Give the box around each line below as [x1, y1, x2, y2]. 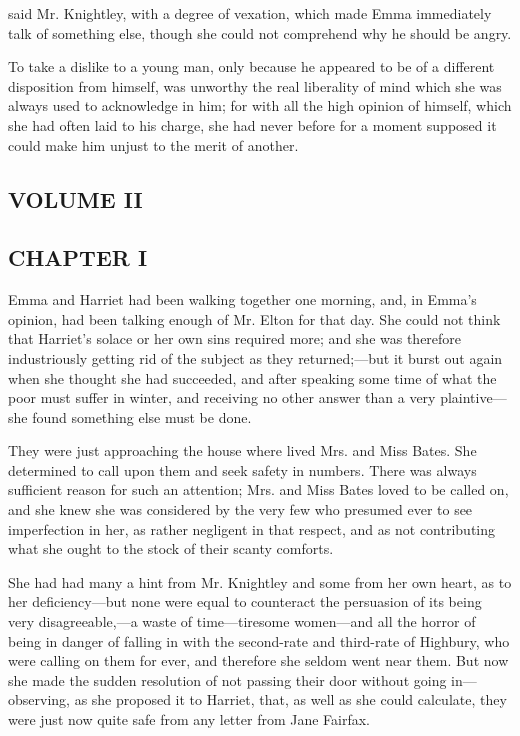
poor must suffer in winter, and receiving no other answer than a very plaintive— [8, 387, 507, 408]
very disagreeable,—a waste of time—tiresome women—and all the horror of [8, 611, 476, 632]
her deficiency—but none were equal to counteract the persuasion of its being [8, 591, 482, 612]
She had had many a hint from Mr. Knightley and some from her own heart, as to [8, 571, 512, 592]
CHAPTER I [8, 242, 148, 273]
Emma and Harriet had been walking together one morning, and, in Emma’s [8, 289, 477, 310]
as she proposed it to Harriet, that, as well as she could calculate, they [74, 689, 507, 710]
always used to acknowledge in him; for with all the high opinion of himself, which [8, 95, 512, 116]
